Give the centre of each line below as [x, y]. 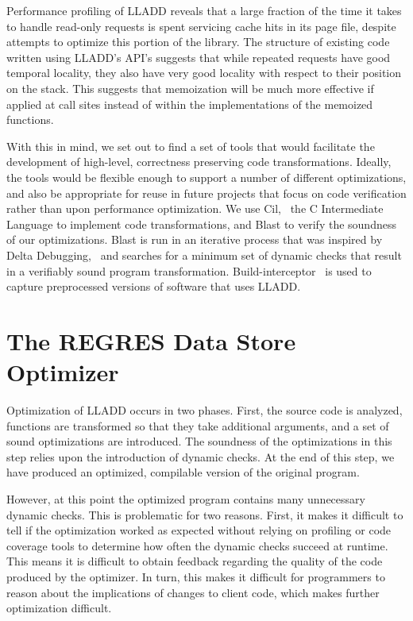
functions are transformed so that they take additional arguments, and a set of [198, 425]
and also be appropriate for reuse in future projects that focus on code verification [206, 193]
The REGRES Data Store [151, 340]
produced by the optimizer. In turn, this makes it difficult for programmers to [196, 576]
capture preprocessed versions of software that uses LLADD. [154, 286]
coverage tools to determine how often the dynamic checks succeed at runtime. [197, 545]
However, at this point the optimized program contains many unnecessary [186, 498]
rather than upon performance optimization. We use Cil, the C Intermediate [195, 208]
